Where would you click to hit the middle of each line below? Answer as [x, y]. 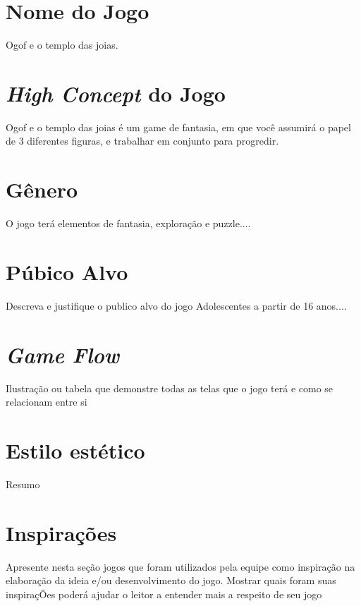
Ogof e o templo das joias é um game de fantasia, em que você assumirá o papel [178, 127]
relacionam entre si [47, 402]
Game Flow [63, 354]
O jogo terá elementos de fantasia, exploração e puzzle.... [128, 223]
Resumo [23, 484]
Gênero [42, 189]
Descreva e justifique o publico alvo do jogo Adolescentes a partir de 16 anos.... [176, 305]
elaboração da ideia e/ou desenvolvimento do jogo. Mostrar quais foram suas [171, 580]
